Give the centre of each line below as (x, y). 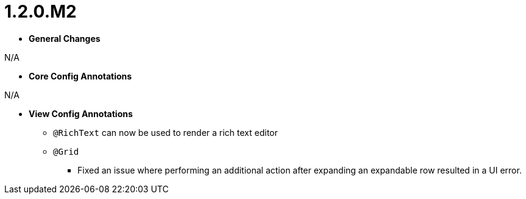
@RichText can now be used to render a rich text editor (165, 132)
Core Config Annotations (80, 76)
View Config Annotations (81, 113)
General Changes (65, 38)
